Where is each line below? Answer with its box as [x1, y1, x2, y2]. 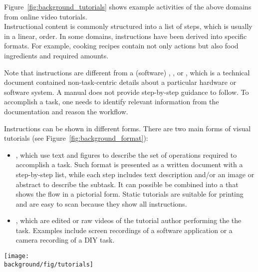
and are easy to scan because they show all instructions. [15, 198, 187, 209]
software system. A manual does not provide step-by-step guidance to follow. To [4, 86, 249, 97]
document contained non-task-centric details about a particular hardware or [4, 77, 237, 87]
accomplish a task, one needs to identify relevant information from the [4, 96, 219, 107]
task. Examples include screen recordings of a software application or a [15, 225, 233, 235]
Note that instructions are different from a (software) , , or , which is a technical [4, 67, 250, 77]
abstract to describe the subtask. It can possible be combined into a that [15, 179, 239, 189]
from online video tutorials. [4, 11, 87, 21]
